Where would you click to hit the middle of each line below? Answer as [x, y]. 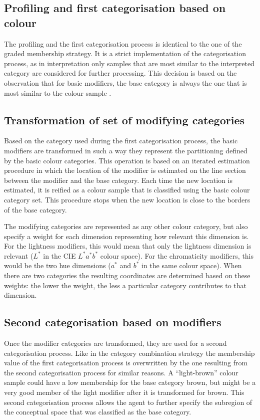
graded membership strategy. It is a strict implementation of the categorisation [125, 53]
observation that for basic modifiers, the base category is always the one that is [125, 82]
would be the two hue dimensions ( [57, 265]
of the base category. [35, 209]
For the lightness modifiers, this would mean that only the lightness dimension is [128, 246]
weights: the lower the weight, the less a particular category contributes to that [125, 285]
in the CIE [59, 255]
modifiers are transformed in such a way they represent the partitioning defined [126, 150]
